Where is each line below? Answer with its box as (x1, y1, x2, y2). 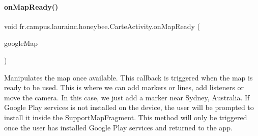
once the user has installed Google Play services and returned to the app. (4, 122, 233, 132)
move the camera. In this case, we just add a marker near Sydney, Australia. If (4, 92, 250, 102)
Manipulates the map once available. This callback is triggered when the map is (4, 72, 253, 83)
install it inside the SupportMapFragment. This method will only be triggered (4, 112, 247, 122)
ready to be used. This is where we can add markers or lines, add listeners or (4, 82, 244, 93)
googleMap (4, 38, 38, 48)
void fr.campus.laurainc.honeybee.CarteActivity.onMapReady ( (4, 20, 200, 31)
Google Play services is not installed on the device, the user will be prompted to (4, 102, 254, 113)
